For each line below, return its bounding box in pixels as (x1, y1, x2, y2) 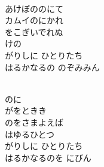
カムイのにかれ (5, 14, 63, 26)
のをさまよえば (5, 116, 63, 128)
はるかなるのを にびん (5, 151, 91, 163)
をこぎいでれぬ (5, 25, 63, 38)
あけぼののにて (5, 2, 63, 14)
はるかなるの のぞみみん (5, 60, 100, 73)
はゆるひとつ (5, 127, 55, 140)
